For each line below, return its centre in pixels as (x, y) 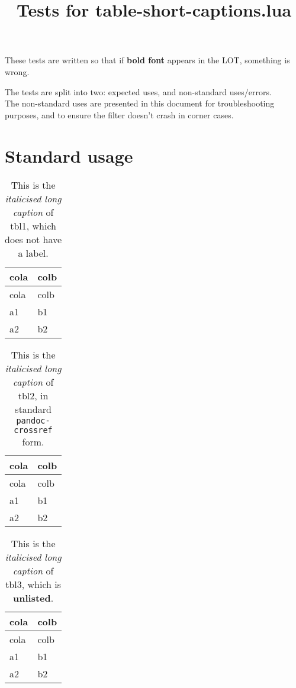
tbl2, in (33, 396)
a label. (33, 253)
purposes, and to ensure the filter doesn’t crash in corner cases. (119, 114)
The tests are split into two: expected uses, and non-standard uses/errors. (138, 91)
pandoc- (33, 421)
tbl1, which (33, 226)
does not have (33, 240)
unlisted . (33, 598)
